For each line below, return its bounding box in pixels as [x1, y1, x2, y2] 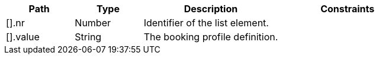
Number [75, 17, 111, 29]
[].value [6, 31, 40, 43]
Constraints [320, 3, 375, 15]
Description [184, 3, 238, 15]
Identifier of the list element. [143, 17, 269, 29]
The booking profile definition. [143, 31, 278, 43]
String [75, 31, 102, 43]
